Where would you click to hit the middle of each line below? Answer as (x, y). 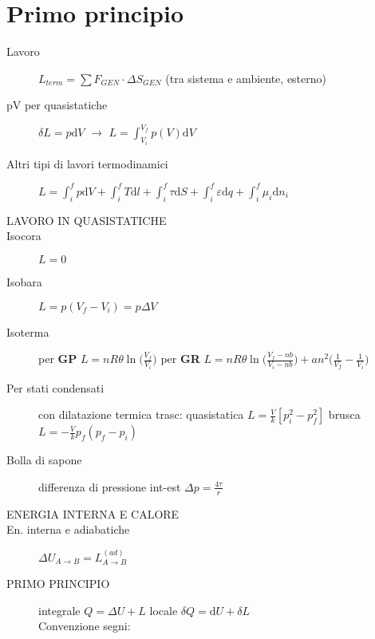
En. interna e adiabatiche (68, 529)
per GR (180, 359)
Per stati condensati (55, 387)
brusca (344, 414)
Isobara (24, 281)
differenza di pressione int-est (110, 486)
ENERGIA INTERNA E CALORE (93, 513)
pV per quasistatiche (57, 105)
